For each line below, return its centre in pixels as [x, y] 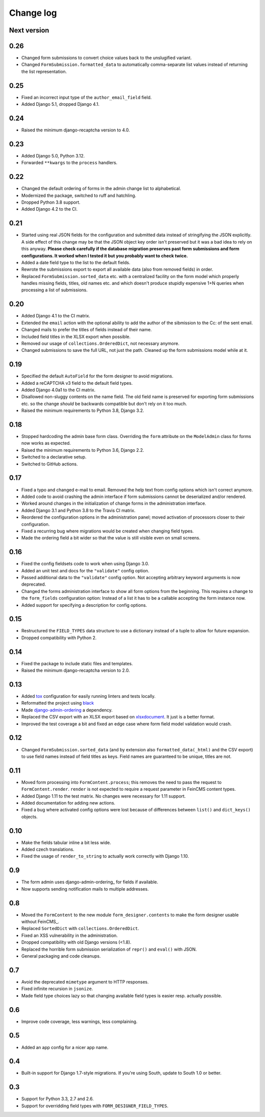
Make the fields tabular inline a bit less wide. [66, 842]
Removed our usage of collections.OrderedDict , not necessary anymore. [100, 343]
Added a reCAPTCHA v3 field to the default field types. [77, 383]
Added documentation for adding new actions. [68, 803]
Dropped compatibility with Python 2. [59, 638]
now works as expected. [46, 443]
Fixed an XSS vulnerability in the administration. [69, 935]
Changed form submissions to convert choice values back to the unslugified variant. [106, 58]
